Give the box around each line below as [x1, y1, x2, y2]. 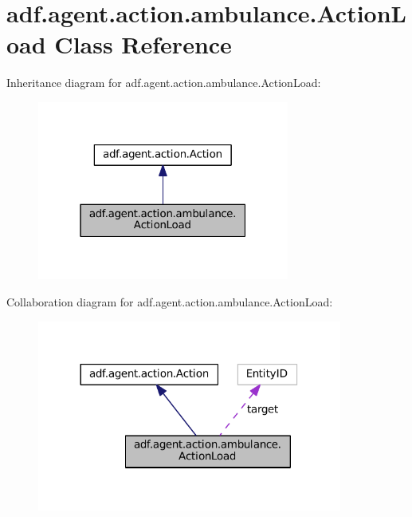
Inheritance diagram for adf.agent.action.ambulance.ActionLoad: [6, 74, 321, 91]
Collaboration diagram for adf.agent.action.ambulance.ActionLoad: [6, 294, 333, 310]
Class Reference [54, 28, 232, 61]
